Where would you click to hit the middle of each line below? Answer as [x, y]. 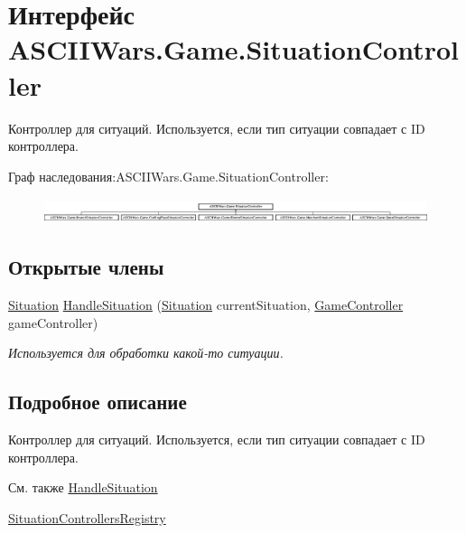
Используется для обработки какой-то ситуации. [146, 353]
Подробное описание [98, 402]
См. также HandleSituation [83, 487]
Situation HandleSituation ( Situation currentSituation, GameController [206, 305]
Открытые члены [86, 267]
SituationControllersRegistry [87, 517]
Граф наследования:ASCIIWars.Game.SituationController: [168, 176]
